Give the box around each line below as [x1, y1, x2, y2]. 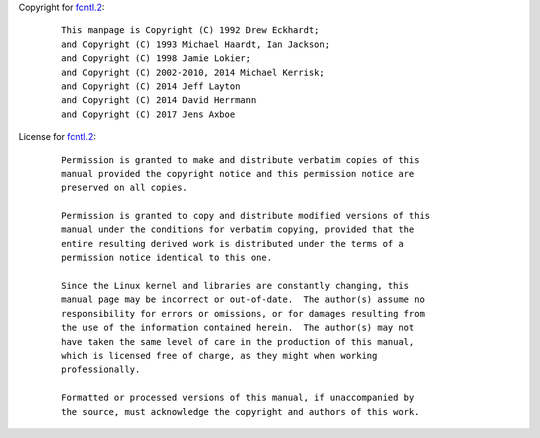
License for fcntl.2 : [18, 131, 97, 143]
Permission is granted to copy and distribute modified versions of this [61, 210, 431, 222]
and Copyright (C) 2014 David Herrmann [61, 95, 257, 106]
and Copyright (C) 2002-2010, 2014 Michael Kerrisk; [61, 66, 325, 78]
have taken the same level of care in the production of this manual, [61, 336, 415, 347]
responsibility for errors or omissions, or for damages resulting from [61, 308, 425, 319]
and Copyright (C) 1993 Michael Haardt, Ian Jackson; [61, 38, 330, 50]
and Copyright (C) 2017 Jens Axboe [61, 108, 236, 120]
